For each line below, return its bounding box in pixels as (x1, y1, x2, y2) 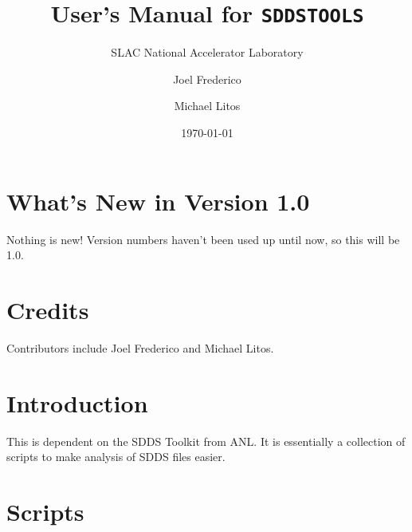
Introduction (6, 386, 148, 419)
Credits (6, 293, 89, 325)
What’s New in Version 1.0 (6, 184, 310, 217)
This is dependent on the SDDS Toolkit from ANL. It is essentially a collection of (6, 432, 406, 449)
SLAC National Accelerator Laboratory (111, 44, 304, 61)
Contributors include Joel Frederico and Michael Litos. (6, 339, 274, 356)
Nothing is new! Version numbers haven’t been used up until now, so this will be (6, 231, 400, 247)
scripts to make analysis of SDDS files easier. (6, 448, 226, 465)
